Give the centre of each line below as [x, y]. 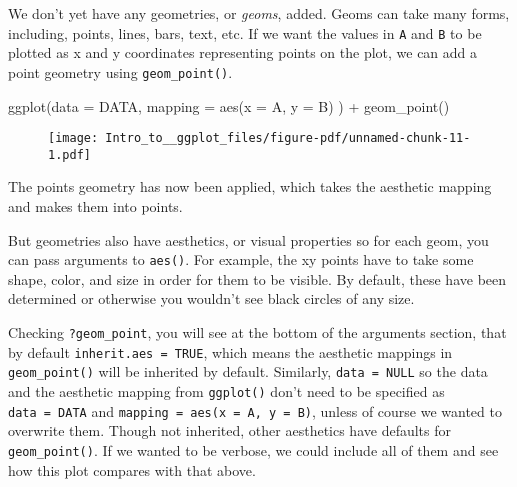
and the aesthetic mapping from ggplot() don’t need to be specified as [226, 391]
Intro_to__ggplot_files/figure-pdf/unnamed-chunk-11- [288, 138]
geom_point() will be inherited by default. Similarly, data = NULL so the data [248, 371]
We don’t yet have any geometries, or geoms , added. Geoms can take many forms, [259, 13]
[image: [73, 138]
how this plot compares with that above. [132, 469]
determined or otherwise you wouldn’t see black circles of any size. [211, 298]
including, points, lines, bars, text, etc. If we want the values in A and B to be [245, 32]
